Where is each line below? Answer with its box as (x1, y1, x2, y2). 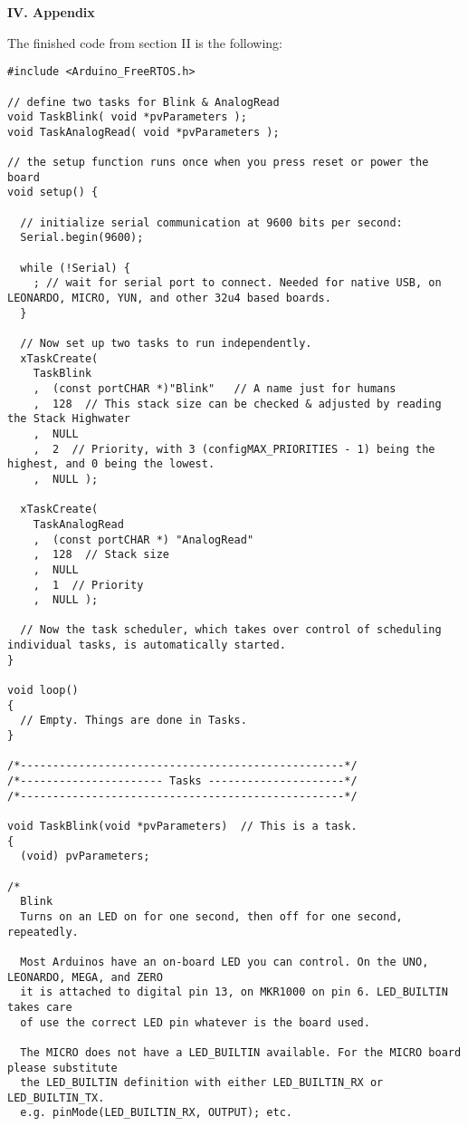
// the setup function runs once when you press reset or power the (7, 156, 429, 169)
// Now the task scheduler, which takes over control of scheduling (20, 623, 442, 637)
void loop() (7, 684, 79, 698)
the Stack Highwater (7, 412, 131, 426)
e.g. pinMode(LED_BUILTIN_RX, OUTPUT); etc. (20, 1106, 292, 1120)
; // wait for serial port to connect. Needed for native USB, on (33, 276, 442, 290)
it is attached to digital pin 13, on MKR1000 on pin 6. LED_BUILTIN (20, 986, 448, 999)
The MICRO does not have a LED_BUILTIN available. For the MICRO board (20, 1045, 462, 1059)
